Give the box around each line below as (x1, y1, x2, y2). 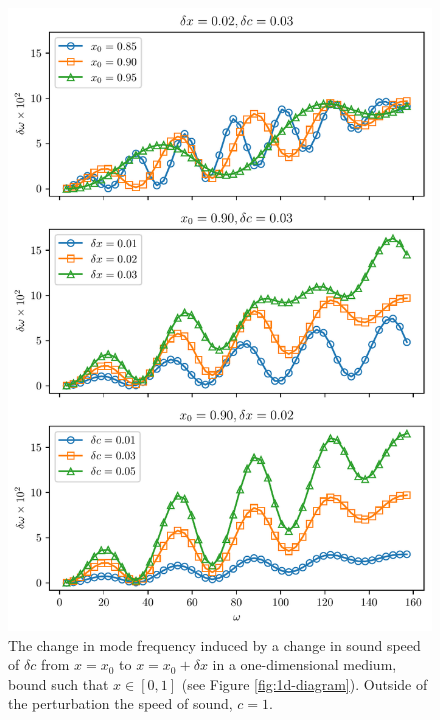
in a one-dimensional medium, (212, 654, 397, 675)
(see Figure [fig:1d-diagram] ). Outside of (181, 673, 428, 694)
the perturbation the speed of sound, (8, 693, 233, 714)
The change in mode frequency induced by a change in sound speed (8, 634, 421, 655)
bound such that (8, 673, 109, 694)
